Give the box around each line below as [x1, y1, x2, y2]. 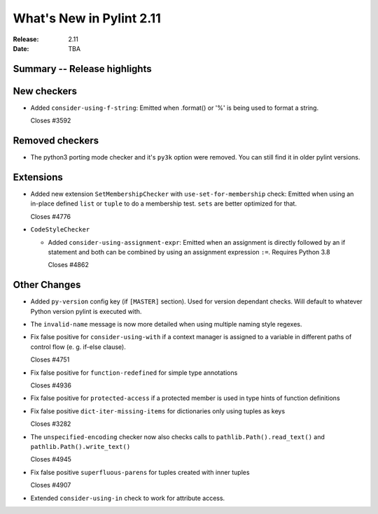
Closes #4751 [30, 355, 70, 364]
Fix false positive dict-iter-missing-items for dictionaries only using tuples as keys [30, 406, 286, 415]
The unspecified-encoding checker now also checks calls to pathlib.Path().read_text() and [30, 432, 325, 441]
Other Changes [13, 279, 81, 291]
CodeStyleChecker [30, 226, 90, 234]
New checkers [13, 85, 77, 97]
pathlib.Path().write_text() [30, 443, 131, 450]
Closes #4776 [30, 212, 71, 220]
